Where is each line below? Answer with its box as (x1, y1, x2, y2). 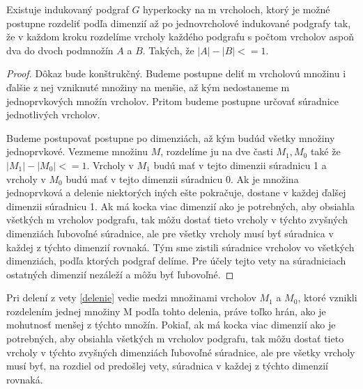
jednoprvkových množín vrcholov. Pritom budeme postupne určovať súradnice (6, 93, 339, 108)
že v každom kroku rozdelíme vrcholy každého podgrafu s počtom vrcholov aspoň (6, 29, 354, 44)
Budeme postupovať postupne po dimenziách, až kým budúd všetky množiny (6, 130, 335, 145)
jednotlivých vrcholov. (6, 107, 100, 122)
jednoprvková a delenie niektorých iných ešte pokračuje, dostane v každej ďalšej (6, 185, 346, 200)
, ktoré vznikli (298, 290, 357, 305)
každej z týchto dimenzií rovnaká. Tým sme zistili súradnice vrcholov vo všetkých (6, 239, 355, 254)
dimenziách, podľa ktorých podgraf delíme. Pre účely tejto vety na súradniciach (6, 253, 346, 268)
